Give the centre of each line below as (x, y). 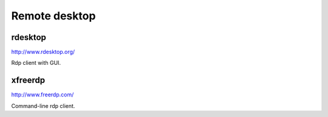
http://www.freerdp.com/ (43, 95)
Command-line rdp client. (43, 105)
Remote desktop (53, 16)
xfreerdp (28, 80)
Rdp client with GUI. (36, 63)
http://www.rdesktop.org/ (43, 52)
